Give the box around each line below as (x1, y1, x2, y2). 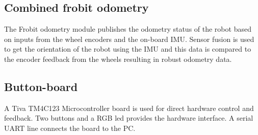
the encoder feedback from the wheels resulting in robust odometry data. (4, 53, 232, 64)
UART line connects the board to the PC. (4, 122, 136, 133)
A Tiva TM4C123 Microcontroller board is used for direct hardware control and (4, 102, 254, 113)
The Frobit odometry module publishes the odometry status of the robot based (4, 24, 251, 34)
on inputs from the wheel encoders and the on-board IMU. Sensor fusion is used (4, 33, 254, 44)
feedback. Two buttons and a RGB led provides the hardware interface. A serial (4, 112, 253, 123)
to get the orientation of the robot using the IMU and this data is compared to (4, 43, 251, 54)
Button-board (4, 78, 78, 94)
